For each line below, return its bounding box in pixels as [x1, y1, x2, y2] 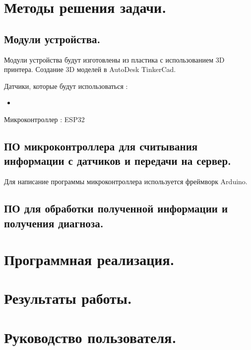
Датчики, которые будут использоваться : [4, 80, 128, 91]
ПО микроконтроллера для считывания [4, 138, 198, 153]
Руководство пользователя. [4, 327, 177, 347]
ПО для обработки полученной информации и [4, 201, 228, 216]
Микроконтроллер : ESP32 [4, 114, 85, 124]
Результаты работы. [4, 288, 132, 308]
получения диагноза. [4, 215, 104, 230]
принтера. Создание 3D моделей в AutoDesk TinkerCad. [4, 64, 176, 74]
